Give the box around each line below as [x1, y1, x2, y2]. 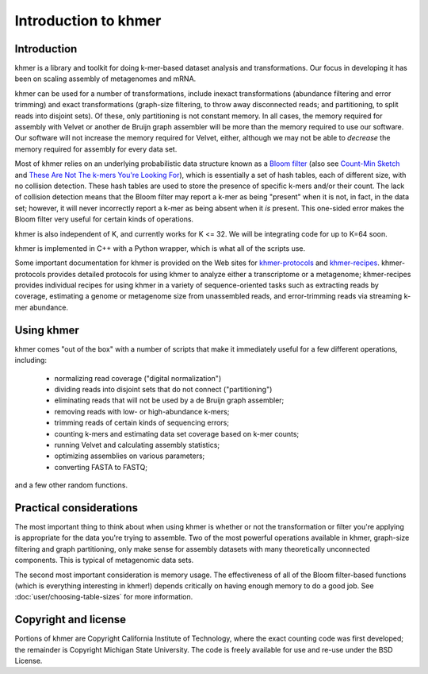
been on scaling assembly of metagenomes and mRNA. [14, 74, 197, 83]
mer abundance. [14, 302, 69, 312]
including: [14, 356, 48, 365]
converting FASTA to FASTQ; [54, 462, 148, 472]
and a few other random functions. [14, 480, 128, 490]
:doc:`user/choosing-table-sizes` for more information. [14, 592, 193, 602]
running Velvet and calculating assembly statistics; [54, 440, 220, 449]
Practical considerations [14, 501, 139, 514]
